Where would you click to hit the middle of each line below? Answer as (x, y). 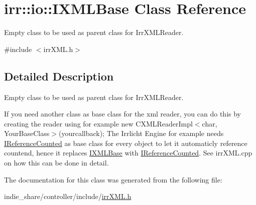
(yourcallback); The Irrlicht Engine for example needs (141, 133)
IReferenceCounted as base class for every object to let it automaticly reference (126, 143)
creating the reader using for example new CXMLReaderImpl (98, 123)
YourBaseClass (27, 133)
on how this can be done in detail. (56, 163)
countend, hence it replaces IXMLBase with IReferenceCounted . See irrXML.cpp (128, 153)
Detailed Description (59, 76)
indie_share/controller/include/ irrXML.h (68, 196)
